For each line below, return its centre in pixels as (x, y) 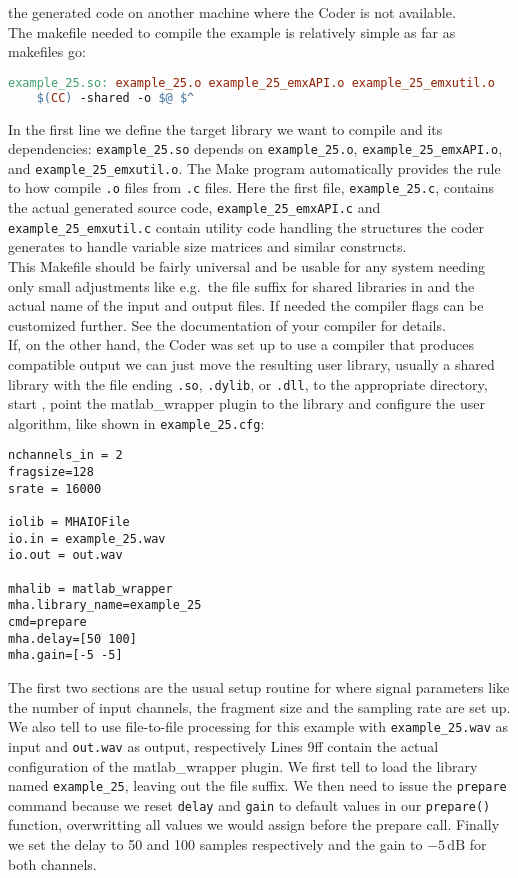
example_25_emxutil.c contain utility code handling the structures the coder (246, 226)
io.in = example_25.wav (87, 538)
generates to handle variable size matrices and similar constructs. (207, 246)
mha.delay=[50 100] (72, 638)
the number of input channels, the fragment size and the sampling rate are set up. (259, 706)
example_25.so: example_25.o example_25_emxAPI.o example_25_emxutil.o (251, 82)
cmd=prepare (47, 622)
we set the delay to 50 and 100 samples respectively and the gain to (215, 844)
